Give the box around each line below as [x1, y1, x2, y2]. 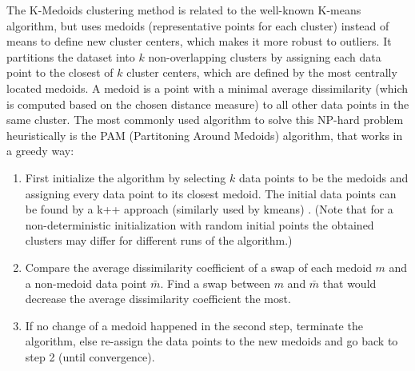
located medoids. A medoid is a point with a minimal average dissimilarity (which [6, 79, 409, 96]
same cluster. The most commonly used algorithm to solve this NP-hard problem [6, 111, 404, 128]
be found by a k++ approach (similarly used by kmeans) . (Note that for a [25, 201, 393, 217]
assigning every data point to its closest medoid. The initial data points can [25, 185, 397, 201]
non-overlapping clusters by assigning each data [148, 48, 381, 65]
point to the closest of [6, 64, 114, 81]
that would [322, 274, 377, 291]
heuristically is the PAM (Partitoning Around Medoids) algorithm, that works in [6, 126, 403, 143]
